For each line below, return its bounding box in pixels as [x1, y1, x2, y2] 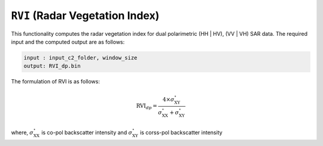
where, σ [11, 129, 34, 136]
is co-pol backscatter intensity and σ [41, 129, 133, 136]
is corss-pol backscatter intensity [139, 129, 223, 136]
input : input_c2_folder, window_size [23, 54, 138, 61]
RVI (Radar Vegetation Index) [11, 9, 160, 22]
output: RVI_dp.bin [23, 63, 81, 70]
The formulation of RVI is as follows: [11, 78, 100, 85]
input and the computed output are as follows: [11, 38, 125, 45]
